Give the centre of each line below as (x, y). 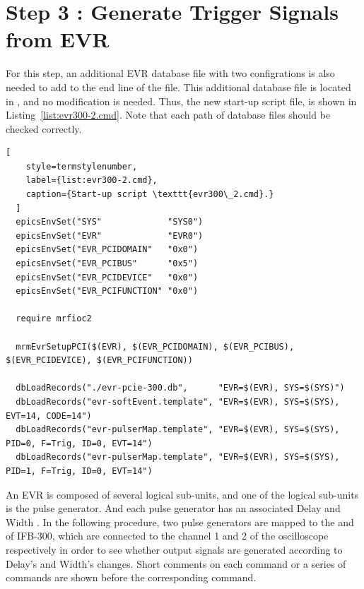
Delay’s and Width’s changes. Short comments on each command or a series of (176, 563)
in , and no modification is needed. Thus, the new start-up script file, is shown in (181, 101)
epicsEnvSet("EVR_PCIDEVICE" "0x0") (107, 277)
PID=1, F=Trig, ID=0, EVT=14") (79, 471)
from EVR (58, 39)
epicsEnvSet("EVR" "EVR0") (110, 236)
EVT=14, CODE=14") (49, 416)
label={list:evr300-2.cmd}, (92, 180)
